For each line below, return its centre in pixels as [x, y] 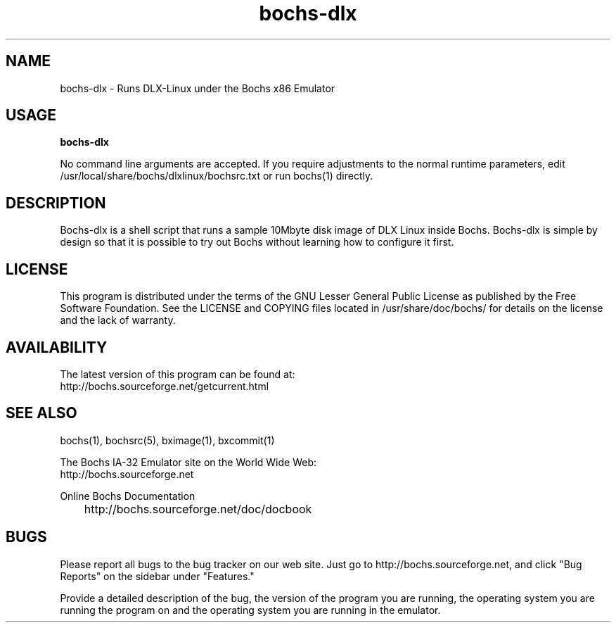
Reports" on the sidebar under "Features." [157, 576]
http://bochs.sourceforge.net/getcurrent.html [165, 386]
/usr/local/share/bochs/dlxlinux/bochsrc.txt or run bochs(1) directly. [217, 176]
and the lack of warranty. [118, 320]
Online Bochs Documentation [128, 496]
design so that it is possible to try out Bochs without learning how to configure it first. [257, 242]
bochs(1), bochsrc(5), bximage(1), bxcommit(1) [167, 440]
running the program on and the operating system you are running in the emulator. [250, 610]
